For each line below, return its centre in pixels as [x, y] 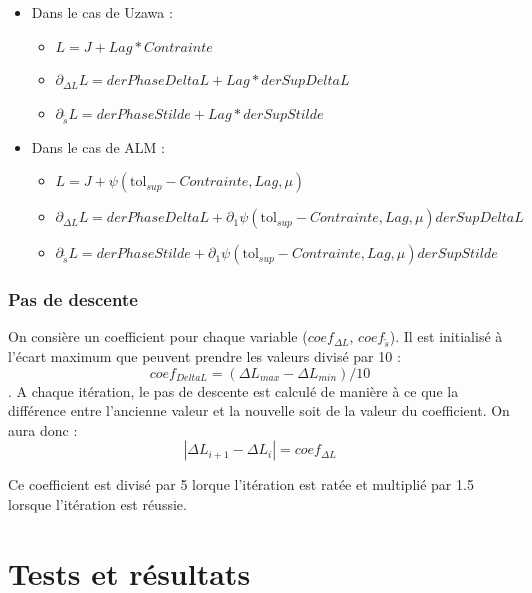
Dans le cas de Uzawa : [102, 12]
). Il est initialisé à [446, 336]
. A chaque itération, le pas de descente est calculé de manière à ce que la [233, 390]
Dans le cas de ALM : [98, 146]
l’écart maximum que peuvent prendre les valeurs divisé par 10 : [204, 356]
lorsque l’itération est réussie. [97, 504]
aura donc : [43, 429]
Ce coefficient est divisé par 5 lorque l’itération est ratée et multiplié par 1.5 [241, 484]
